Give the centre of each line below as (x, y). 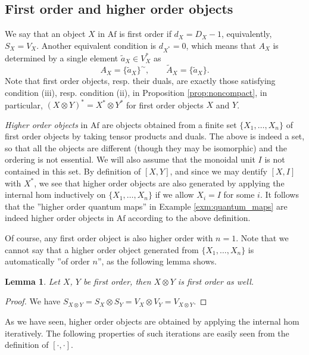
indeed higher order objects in (59, 218)
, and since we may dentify (219, 171)
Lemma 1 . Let (32, 281)
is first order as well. (216, 281)
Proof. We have (33, 301)
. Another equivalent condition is (96, 45)
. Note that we (262, 237)
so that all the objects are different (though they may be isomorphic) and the (146, 147)
